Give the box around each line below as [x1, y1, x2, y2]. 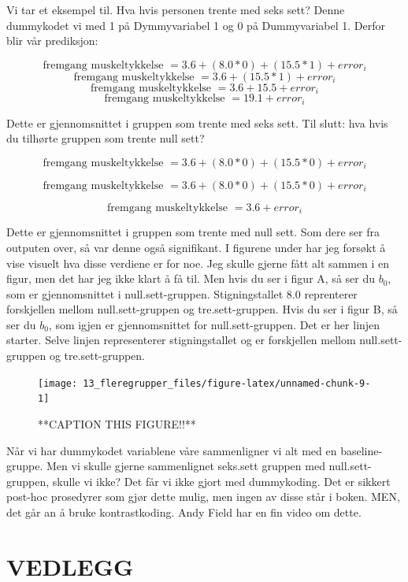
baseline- [340, 442, 383, 458]
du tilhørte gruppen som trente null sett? [6, 130, 205, 146]
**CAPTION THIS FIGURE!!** [38, 415, 196, 432]
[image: [38, 377, 78, 389]
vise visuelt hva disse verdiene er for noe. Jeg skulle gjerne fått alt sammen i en [6, 254, 390, 271]
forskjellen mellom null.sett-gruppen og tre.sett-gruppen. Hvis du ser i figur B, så [6, 301, 398, 317]
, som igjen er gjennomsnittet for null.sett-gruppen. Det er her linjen [48, 316, 380, 332]
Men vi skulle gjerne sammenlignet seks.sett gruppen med [46, 458, 325, 474]
